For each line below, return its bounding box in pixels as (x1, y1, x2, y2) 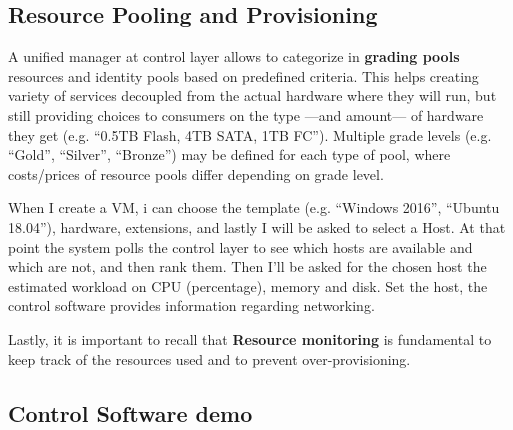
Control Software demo (8, 397, 253, 428)
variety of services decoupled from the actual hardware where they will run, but (8, 85, 497, 106)
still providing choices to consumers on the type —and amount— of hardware (8, 104, 484, 125)
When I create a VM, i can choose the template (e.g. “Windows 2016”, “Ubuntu (8, 197, 500, 218)
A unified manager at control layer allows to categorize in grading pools (8, 46, 460, 67)
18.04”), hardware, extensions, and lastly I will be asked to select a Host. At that (8, 216, 506, 237)
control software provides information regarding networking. (8, 295, 375, 316)
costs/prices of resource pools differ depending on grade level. (8, 163, 384, 184)
